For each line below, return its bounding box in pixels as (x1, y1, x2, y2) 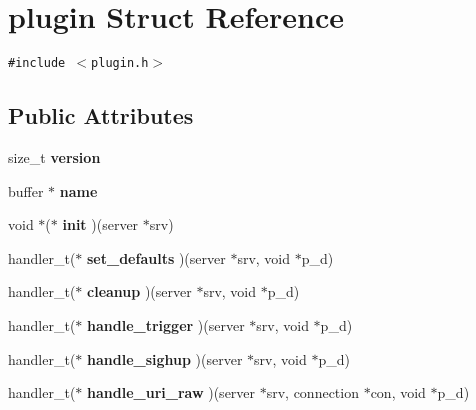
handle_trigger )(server (87, 314, 245, 335)
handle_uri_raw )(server (87, 382, 256, 403)
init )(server (62, 214, 139, 235)
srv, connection (266, 382, 359, 403)
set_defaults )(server (87, 247, 226, 268)
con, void (370, 382, 426, 403)
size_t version (8, 146, 101, 167)
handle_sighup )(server (87, 348, 243, 369)
